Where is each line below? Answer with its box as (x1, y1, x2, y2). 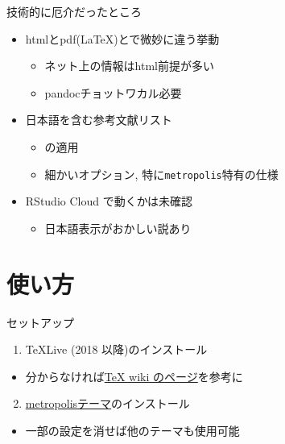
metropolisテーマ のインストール (25, 395, 190, 412)
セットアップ (6, 313, 74, 330)
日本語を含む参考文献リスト (25, 111, 172, 128)
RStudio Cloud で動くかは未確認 (25, 193, 193, 210)
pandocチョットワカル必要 (44, 84, 182, 101)
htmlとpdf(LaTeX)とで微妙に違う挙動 (25, 30, 220, 47)
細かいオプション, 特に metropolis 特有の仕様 (44, 165, 279, 182)
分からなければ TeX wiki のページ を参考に (25, 367, 243, 384)
